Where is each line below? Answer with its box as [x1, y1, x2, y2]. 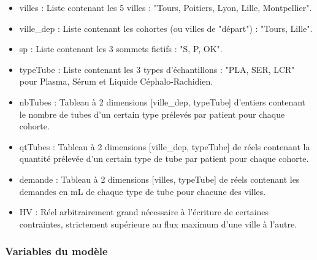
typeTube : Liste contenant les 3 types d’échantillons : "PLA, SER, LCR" [19, 63, 295, 75]
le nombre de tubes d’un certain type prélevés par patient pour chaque [19, 107, 285, 120]
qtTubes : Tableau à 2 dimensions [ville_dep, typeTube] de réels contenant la [19, 140, 310, 153]
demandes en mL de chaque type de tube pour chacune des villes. [19, 185, 266, 197]
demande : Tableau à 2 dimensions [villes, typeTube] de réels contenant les [19, 172, 300, 185]
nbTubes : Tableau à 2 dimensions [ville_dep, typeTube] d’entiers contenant [19, 95, 306, 108]
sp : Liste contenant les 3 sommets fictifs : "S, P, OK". [19, 42, 223, 55]
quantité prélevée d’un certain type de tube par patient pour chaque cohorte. [19, 152, 309, 165]
